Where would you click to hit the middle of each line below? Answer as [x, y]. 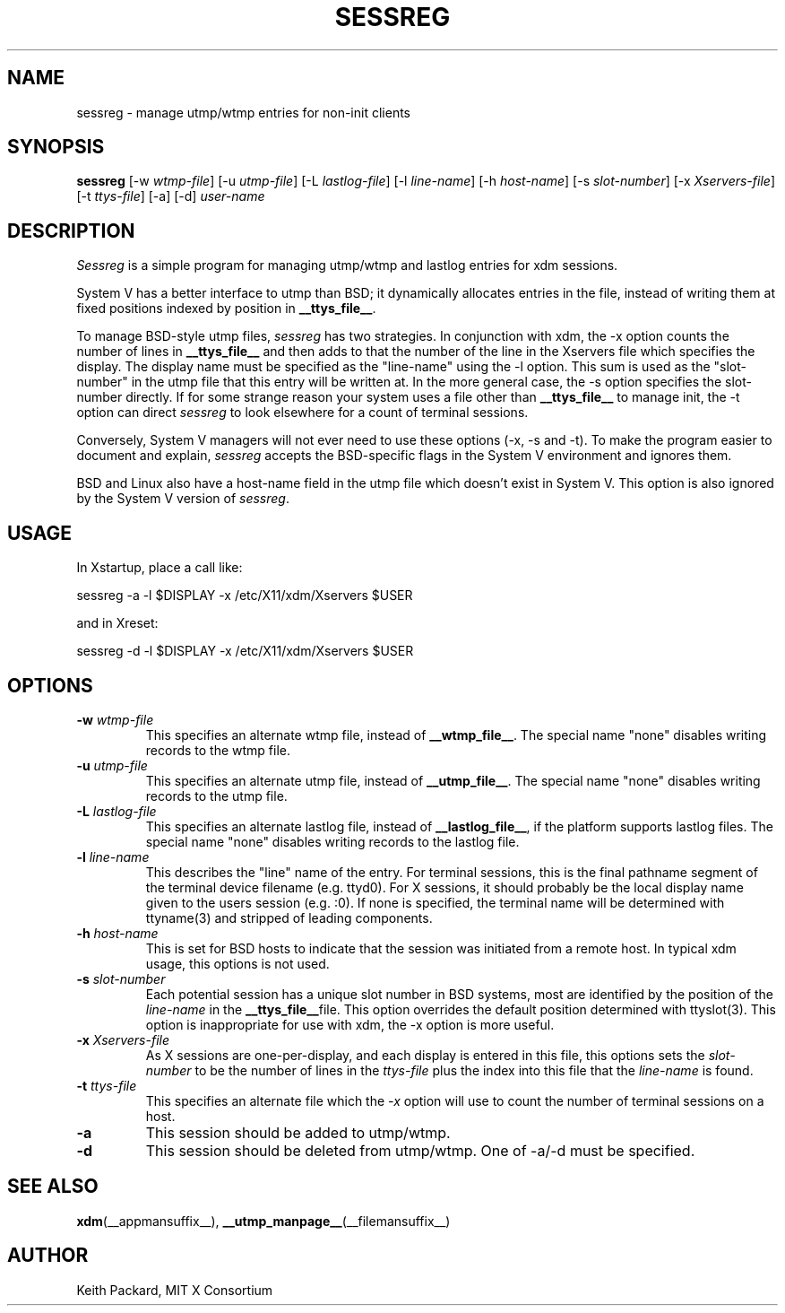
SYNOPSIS [56, 147]
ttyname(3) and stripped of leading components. [289, 917]
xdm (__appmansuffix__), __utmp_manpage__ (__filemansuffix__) [263, 1221]
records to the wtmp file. [218, 750]
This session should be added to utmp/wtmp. [298, 1132]
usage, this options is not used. [237, 963]
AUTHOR [48, 1256]
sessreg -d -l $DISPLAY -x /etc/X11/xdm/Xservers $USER [245, 651]
